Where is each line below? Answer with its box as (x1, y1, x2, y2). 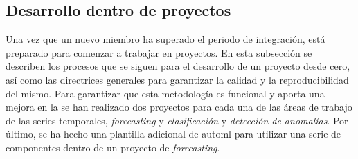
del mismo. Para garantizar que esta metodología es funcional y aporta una (6, 86, 325, 100)
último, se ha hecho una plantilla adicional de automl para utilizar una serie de (6, 127, 341, 141)
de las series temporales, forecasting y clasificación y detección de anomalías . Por (6, 113, 348, 127)
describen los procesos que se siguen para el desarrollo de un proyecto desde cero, (6, 59, 350, 73)
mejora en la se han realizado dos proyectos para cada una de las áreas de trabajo (6, 100, 352, 114)
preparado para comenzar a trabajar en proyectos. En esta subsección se (6, 45, 312, 59)
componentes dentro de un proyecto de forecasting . (6, 140, 220, 154)
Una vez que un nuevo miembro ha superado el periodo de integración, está (6, 32, 325, 46)
